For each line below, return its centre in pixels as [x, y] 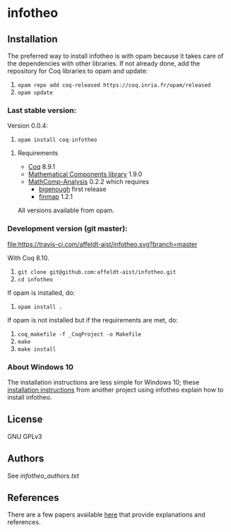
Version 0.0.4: [28, 126]
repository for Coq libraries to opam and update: [78, 71]
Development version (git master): [67, 229]
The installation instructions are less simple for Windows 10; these [103, 382]
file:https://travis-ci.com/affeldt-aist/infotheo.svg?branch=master [102, 244]
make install [37, 349]
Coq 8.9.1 [41, 167]
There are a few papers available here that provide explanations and [107, 515]
